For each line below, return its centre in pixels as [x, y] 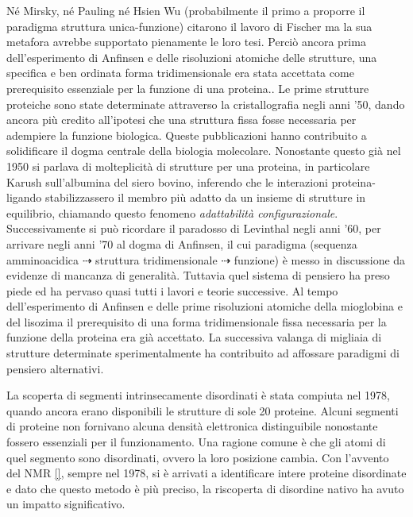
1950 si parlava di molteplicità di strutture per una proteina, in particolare [188, 166]
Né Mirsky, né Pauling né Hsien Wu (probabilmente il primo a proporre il [186, 10]
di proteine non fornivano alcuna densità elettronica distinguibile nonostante [192, 426]
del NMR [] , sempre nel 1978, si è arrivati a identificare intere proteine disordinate [206, 473]
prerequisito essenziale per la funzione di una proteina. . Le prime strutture [188, 88]
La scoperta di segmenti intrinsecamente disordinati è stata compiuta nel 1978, [198, 395]
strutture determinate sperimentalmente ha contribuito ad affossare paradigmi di [203, 353]
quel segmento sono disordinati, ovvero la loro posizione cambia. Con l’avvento [198, 457]
